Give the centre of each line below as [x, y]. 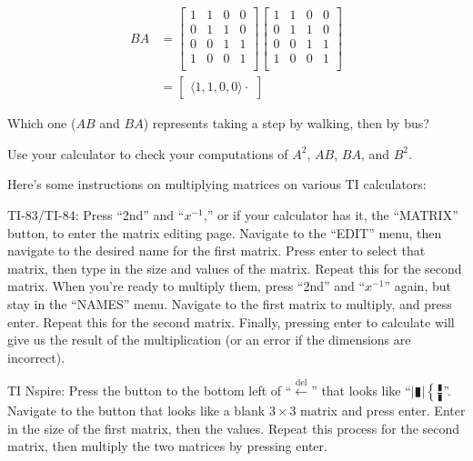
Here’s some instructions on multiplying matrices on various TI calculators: [217, 184]
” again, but [418, 286]
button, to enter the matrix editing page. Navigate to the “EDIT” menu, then [225, 232]
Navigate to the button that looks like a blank [136, 411]
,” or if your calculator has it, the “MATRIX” [331, 215]
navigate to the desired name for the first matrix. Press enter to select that [216, 251]
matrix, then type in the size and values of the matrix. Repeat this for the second [235, 268]
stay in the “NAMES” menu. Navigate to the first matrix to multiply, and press [230, 303]
